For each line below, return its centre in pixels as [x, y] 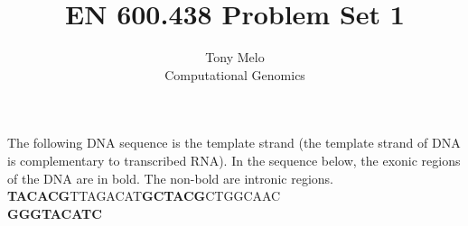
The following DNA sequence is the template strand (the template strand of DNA [234, 143]
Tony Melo [235, 57]
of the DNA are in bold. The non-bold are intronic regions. [170, 178]
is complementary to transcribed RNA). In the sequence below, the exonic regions [234, 160]
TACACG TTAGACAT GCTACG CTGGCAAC [144, 196]
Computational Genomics [235, 74]
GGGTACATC [55, 213]
